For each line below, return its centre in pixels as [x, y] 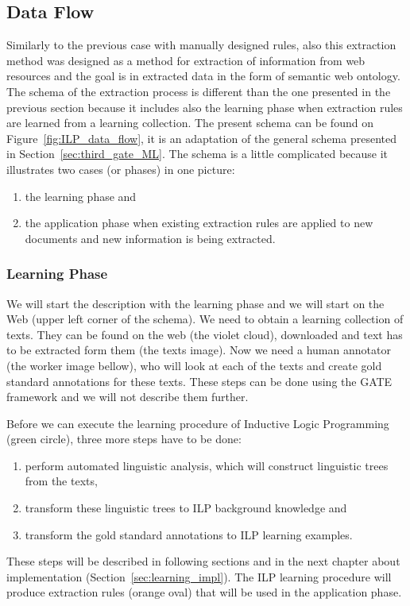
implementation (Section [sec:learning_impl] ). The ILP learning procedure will [199, 576]
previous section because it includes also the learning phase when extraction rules [205, 107]
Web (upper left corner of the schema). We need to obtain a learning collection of [205, 319]
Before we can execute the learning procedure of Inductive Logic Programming [198, 423]
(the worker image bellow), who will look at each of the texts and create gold [194, 365]
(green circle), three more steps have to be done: [124, 439]
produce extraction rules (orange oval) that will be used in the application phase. [204, 592]
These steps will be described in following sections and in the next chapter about [203, 561]
